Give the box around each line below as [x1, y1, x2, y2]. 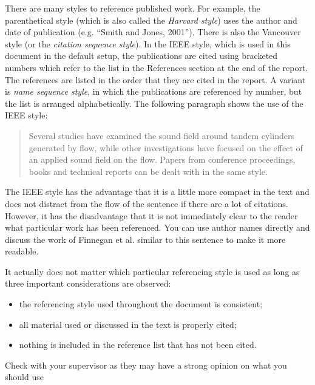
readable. [5, 245, 39, 257]
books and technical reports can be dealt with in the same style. [29, 165, 268, 177]
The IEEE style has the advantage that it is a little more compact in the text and [5, 185, 310, 198]
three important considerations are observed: [5, 277, 171, 290]
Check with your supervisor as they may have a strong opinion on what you [5, 358, 287, 371]
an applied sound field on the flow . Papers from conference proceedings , [29, 153, 296, 166]
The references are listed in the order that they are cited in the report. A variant [5, 73, 306, 86]
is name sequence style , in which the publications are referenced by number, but [5, 85, 302, 98]
